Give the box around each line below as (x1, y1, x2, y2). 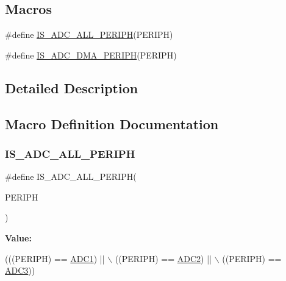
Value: (5, 231, 32, 244)
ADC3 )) (5, 264, 35, 277)
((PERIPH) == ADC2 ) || (115, 252, 212, 265)
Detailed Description (5, 78, 138, 97)
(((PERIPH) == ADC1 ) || (5, 252, 105, 265)
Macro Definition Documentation (5, 114, 219, 133)
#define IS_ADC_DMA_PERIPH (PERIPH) (5, 48, 177, 61)
